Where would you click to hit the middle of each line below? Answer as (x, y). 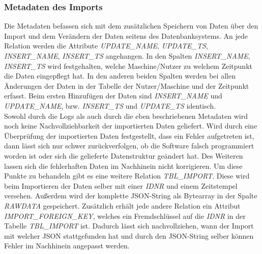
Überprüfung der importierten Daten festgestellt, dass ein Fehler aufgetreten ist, (129, 135)
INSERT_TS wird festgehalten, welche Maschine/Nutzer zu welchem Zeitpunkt (128, 66)
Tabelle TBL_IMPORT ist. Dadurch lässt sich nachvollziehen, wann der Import (129, 226)
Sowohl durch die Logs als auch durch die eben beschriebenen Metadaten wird (126, 116)
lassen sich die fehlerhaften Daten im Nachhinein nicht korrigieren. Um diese (123, 166)
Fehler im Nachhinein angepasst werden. (67, 246)
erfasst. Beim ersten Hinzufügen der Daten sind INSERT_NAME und (113, 96)
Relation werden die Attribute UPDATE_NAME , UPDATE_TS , (106, 46)
